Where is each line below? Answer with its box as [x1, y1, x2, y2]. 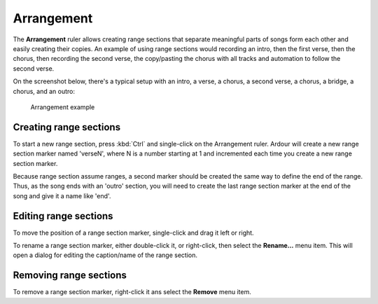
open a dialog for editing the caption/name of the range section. [13, 251, 198, 259]
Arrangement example [30, 102, 95, 111]
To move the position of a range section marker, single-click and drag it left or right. [13, 228, 255, 237]
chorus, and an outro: [13, 87, 76, 95]
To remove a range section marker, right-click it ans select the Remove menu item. [13, 288, 251, 296]
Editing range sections [13, 210, 113, 222]
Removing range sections [13, 270, 127, 282]
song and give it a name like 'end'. [13, 191, 111, 200]
